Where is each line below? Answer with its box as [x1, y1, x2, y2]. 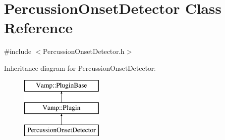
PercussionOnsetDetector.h [43, 46, 125, 56]
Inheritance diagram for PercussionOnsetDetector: [4, 62, 156, 73]
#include [4, 46, 32, 56]
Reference [4, 17, 73, 38]
